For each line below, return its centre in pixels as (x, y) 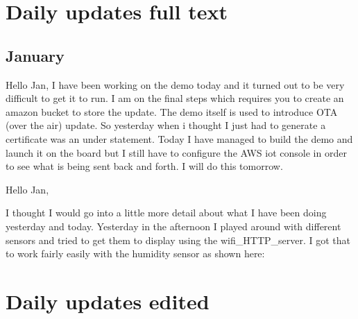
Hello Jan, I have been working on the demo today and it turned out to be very (175, 84)
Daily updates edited (108, 301)
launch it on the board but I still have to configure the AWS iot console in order (176, 152)
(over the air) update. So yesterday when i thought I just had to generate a (166, 125)
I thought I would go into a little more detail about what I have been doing (166, 213)
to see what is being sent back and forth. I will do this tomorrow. (144, 166)
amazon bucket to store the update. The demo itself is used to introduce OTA (172, 111)
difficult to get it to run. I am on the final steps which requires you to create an (175, 98)
